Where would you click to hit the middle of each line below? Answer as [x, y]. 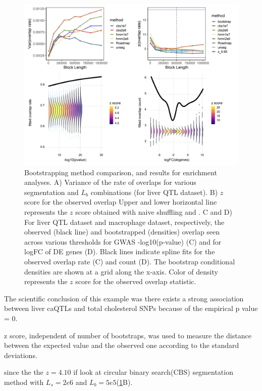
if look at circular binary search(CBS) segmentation [153, 372]
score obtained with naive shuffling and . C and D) [154, 211]
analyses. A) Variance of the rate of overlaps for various [110, 182]
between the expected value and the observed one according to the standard [122, 345]
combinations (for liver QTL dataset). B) [154, 192]
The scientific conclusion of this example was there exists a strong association [124, 298]
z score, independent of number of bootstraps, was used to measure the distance [128, 335]
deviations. [21, 355]
